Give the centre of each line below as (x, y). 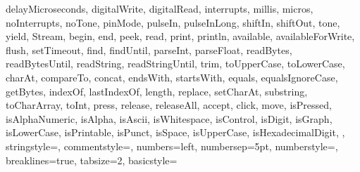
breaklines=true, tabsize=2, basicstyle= (92, 160)
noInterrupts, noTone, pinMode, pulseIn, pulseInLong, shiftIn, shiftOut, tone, (173, 22)
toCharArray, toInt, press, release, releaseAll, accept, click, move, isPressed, (169, 105)
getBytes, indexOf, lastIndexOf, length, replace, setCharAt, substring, (157, 91)
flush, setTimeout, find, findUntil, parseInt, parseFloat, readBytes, (149, 49)
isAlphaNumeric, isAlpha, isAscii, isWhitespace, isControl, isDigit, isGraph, (169, 118)
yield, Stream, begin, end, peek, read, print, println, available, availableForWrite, (180, 36)
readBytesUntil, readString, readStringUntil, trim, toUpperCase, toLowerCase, (175, 64)
